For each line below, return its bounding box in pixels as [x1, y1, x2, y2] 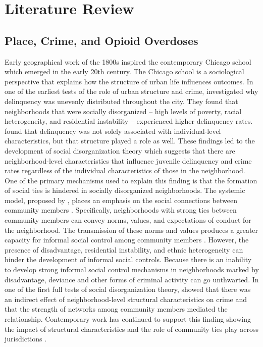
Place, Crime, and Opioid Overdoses [5, 32, 198, 48]
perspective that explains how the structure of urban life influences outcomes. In [5, 76, 253, 86]
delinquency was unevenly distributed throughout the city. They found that [5, 95, 238, 106]
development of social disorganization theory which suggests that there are [5, 145, 235, 156]
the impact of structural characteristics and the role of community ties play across [5, 323, 259, 334]
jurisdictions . [5, 333, 47, 344]
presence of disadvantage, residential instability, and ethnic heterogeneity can [5, 244, 243, 255]
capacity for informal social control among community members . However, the [5, 234, 249, 245]
